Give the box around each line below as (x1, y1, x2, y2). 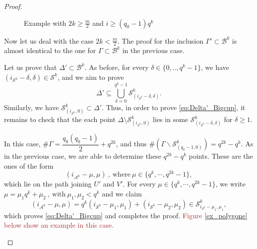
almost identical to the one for (4, 45, 96, 56)
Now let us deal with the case (4, 35, 94, 46)
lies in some (153, 114, 189, 124)
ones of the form (4, 160, 54, 171)
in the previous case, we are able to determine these (4, 151, 161, 161)
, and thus (116, 138, 147, 149)
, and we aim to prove (57, 71, 124, 82)
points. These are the (189, 151, 253, 161)
